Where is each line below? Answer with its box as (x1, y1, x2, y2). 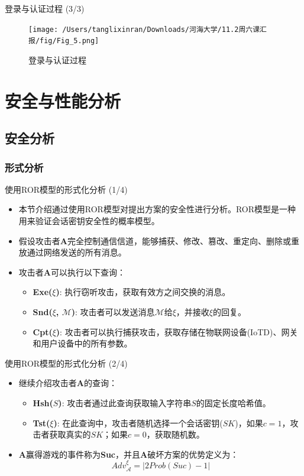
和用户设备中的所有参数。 (33, 337, 132, 349)
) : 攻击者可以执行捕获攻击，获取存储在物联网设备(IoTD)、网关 (56, 325, 298, 338)
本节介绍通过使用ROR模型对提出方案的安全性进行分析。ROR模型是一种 (18, 203, 296, 215)
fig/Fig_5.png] (40, 37, 99, 46)
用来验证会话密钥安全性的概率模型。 (18, 215, 160, 227)
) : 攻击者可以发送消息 (71, 306, 155, 318)
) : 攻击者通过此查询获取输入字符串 (58, 397, 192, 409)
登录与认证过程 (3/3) (5, 2, 85, 14)
